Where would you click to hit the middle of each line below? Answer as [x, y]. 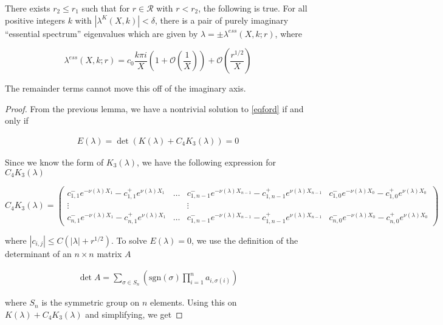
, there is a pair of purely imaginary [222, 20]
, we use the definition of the [245, 240]
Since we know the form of [54, 162]
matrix [109, 253]
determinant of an [38, 253]
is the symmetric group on [91, 302]
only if [17, 120]
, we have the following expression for [206, 162]
